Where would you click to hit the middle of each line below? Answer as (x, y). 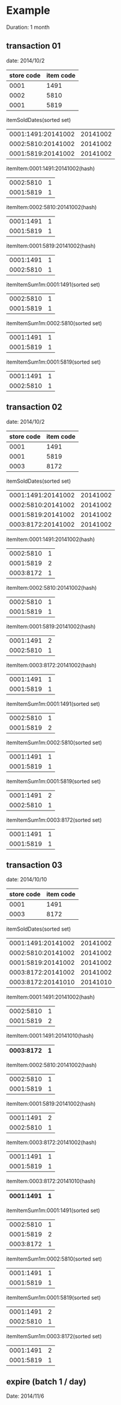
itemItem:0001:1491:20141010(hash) (50, 1036)
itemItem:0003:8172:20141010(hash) (51, 1181)
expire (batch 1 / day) (46, 1381)
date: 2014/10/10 (27, 880)
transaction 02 (34, 407)
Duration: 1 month (28, 27)
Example (28, 11)
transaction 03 (34, 865)
